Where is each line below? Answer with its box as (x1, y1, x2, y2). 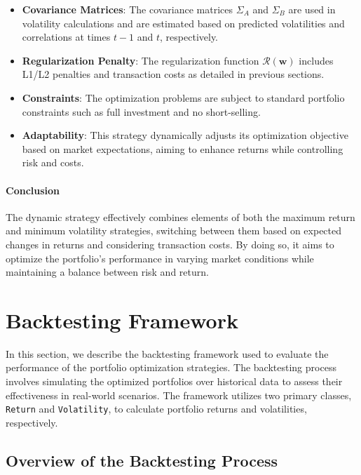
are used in (288, 2, 336, 16)
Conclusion (6, 182, 60, 197)
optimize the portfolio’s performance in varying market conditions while (6, 250, 314, 265)
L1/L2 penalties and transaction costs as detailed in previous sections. (22, 67, 325, 81)
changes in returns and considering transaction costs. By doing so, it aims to (6, 236, 334, 251)
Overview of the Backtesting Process (6, 449, 278, 471)
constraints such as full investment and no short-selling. (22, 104, 261, 119)
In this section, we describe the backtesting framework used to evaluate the (6, 346, 329, 361)
